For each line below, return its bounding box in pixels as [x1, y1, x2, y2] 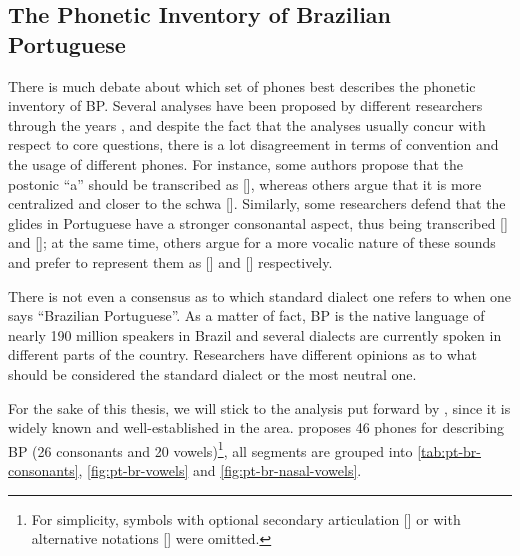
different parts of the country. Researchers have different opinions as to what [8, 344, 478, 365]
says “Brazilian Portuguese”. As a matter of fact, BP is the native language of [8, 305, 485, 326]
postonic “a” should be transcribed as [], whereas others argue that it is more [8, 173, 482, 194]
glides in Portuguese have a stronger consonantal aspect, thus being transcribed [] [8, 212, 508, 233]
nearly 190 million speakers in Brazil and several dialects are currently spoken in [8, 324, 502, 345]
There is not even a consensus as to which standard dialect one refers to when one [8, 285, 512, 306]
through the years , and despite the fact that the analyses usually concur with [8, 114, 486, 135]
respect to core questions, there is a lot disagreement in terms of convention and [8, 134, 499, 155]
